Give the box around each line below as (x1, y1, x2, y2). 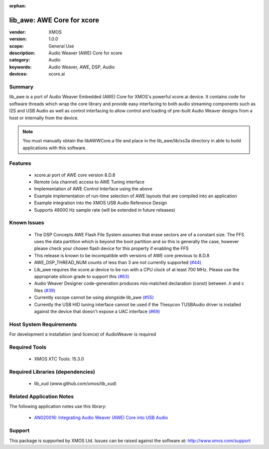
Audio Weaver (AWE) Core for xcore (48, 50, 123, 56)
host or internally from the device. (9, 115, 79, 121)
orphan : (9, 3, 26, 8)
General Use (48, 43, 74, 49)
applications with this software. (22, 145, 87, 151)
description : (9, 50, 35, 56)
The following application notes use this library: (9, 404, 107, 410)
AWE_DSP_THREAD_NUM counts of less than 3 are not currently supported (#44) (34, 260, 202, 266)
